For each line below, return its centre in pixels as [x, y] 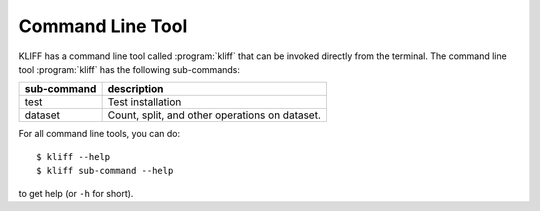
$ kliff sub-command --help [105, 171]
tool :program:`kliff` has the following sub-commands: [129, 69]
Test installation [144, 102]
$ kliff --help [73, 156]
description [135, 89]
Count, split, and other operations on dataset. [214, 115]
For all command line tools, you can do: [99, 134]
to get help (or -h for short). [76, 193]
